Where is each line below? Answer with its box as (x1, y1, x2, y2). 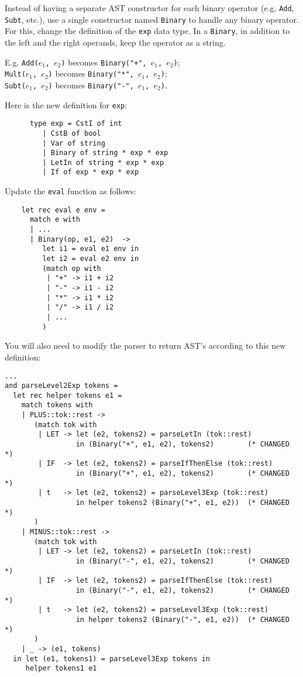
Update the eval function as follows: (5, 185, 136, 197)
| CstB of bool (42, 129, 101, 138)
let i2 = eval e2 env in (42, 255, 139, 263)
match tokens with (21, 401, 93, 410)
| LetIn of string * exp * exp (42, 158, 164, 167)
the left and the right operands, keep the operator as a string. (5, 36, 226, 48)
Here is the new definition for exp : (5, 98, 128, 111)
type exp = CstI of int (29, 119, 122, 128)
